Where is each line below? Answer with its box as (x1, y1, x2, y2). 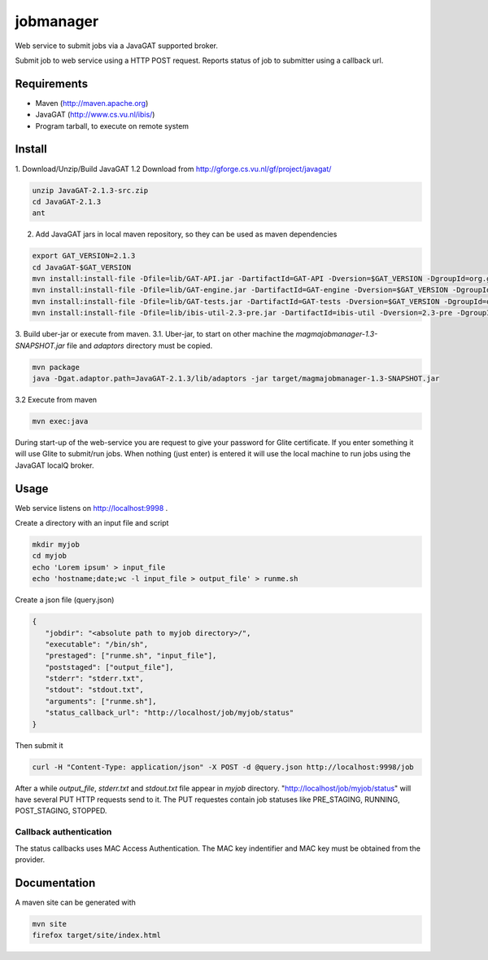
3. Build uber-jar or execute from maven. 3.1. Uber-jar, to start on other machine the (15, 329, 294, 339)
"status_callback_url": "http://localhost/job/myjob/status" (45, 708, 294, 717)
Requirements (15, 77, 89, 90)
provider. (15, 854, 46, 864)
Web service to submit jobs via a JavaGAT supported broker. (15, 41, 219, 51)
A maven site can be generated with (15, 897, 136, 907)
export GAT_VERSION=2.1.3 (32, 251, 136, 261)
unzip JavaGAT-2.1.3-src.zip (32, 186, 149, 195)
